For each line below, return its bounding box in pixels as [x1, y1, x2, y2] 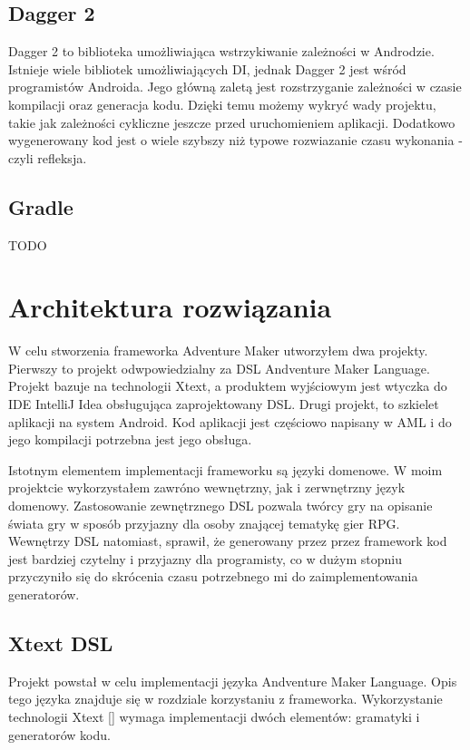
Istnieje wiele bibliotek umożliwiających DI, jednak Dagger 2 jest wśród [8, 59, 406, 78]
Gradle [8, 192, 73, 220]
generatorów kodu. [8, 725, 111, 744]
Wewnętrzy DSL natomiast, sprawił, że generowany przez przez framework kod [8, 531, 447, 550]
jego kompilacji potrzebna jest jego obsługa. [8, 430, 252, 449]
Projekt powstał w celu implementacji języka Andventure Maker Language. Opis [8, 671, 457, 690]
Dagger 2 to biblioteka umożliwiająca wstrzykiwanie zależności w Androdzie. [8, 42, 435, 61]
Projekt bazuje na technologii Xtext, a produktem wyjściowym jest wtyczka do [8, 376, 447, 395]
